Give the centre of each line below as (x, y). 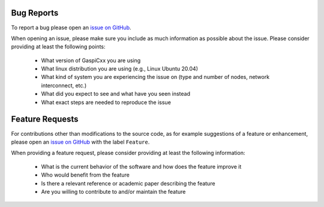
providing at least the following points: (58, 47)
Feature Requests (45, 119)
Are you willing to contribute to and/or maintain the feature (113, 191)
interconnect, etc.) (64, 85)
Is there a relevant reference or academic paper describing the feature (128, 183)
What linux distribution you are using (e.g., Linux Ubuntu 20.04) (119, 69)
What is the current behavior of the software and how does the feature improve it (141, 166)
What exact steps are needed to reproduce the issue (106, 102)
